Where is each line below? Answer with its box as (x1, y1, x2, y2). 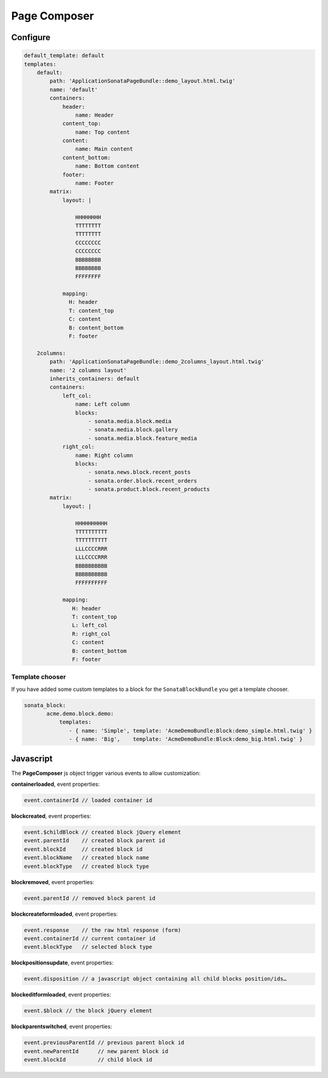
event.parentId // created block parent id (24, 837, 165, 844)
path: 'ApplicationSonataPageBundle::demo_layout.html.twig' (49, 78, 236, 84)
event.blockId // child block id (24, 1056, 152, 1063)
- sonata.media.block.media (88, 417, 172, 425)
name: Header (75, 111, 114, 118)
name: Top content (75, 128, 130, 136)
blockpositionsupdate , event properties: (11, 959, 114, 966)
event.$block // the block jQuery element (24, 1008, 152, 1014)
